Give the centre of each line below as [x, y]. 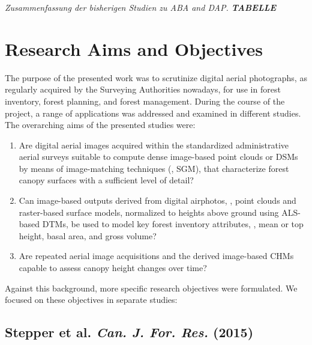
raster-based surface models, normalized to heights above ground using [149, 212]
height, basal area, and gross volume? [88, 235]
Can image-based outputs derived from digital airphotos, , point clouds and [157, 200]
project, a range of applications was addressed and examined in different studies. [153, 113]
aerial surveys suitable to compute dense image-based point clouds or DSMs [158, 157]
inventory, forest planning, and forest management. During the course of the [145, 101]
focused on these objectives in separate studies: [91, 300]
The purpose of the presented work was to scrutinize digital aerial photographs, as [156, 77]
